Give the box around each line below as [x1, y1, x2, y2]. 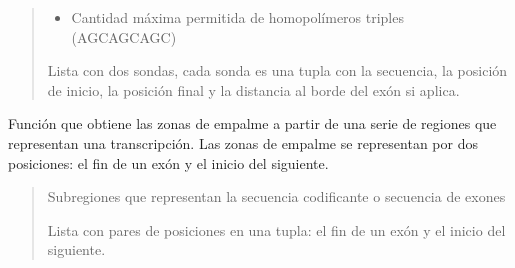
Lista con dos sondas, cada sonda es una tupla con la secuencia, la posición [47, 60, 508, 81]
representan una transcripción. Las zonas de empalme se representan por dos [8, 132, 478, 153]
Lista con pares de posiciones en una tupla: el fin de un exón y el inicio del [47, 219, 506, 240]
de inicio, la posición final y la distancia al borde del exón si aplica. [47, 79, 460, 100]
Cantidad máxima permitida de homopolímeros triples [71, 7, 404, 27]
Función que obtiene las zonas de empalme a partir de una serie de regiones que [8, 113, 497, 134]
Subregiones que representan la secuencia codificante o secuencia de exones [47, 186, 506, 207]
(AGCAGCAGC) [71, 26, 177, 47]
